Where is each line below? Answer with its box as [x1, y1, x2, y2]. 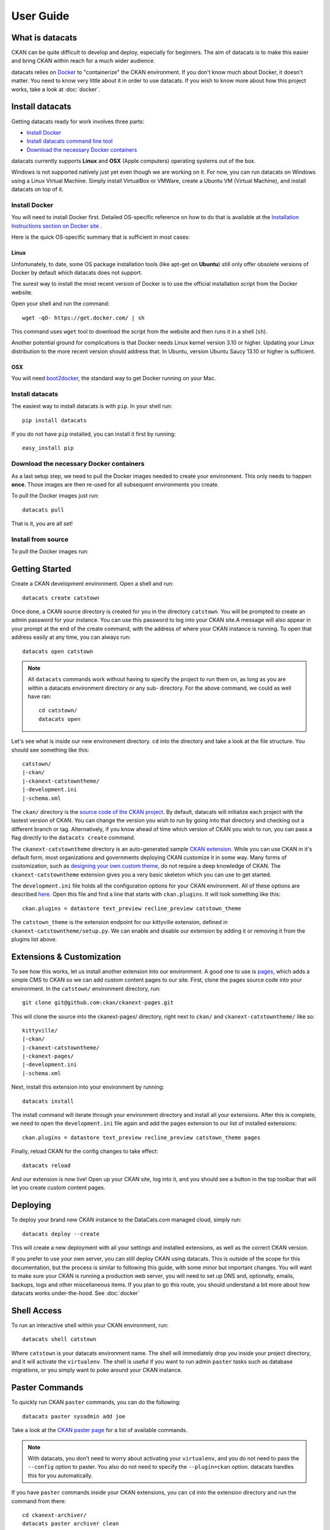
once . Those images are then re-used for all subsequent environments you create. [11, 480, 219, 488]
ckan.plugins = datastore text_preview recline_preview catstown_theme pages [22, 1134, 261, 1141]
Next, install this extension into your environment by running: [11, 1083, 164, 1091]
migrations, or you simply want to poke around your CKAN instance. [11, 1367, 183, 1374]
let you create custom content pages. [11, 1184, 106, 1192]
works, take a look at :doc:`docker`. [11, 86, 100, 93]
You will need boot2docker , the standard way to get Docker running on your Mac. [11, 375, 216, 382]
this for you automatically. [28, 1472, 93, 1479]
